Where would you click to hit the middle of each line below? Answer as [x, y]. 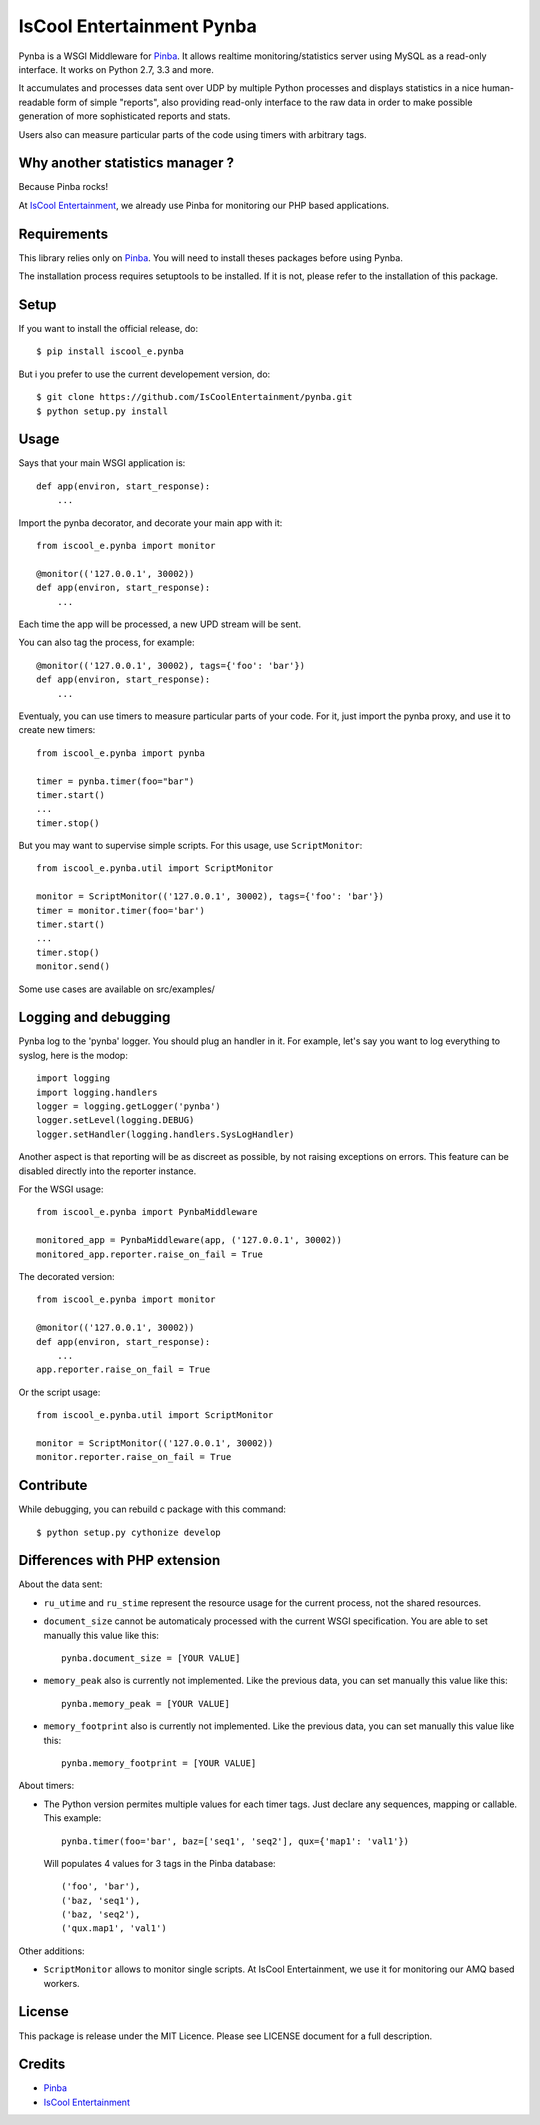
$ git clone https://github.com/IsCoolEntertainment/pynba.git [194, 397]
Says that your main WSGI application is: [102, 463]
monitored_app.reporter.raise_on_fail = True [150, 1254]
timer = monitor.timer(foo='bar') [120, 910]
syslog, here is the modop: [73, 1055]
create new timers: [57, 730]
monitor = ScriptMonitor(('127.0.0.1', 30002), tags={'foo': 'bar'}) [210, 896]
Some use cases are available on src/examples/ [116, 989]
